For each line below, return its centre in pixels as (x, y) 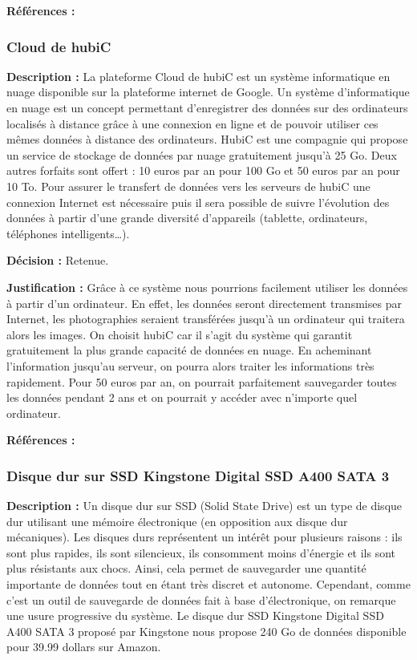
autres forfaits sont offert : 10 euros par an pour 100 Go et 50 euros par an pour (203, 170)
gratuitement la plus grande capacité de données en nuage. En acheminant (189, 350)
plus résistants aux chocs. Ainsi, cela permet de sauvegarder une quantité (186, 568)
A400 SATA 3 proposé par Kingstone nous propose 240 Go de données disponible (206, 631)
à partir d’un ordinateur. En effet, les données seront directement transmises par (204, 303)
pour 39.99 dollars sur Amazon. (84, 647)
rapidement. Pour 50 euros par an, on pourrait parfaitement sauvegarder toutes (202, 381)
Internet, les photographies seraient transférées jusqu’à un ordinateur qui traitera (206, 319)
